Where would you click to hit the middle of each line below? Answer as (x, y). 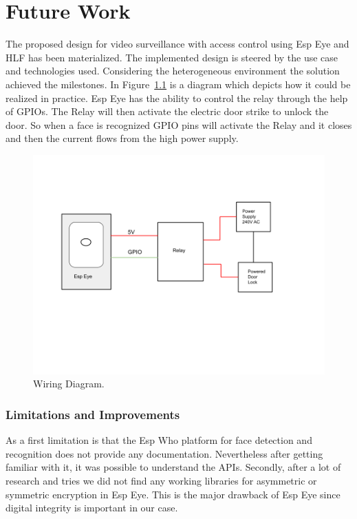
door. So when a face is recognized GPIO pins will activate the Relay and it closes (179, 124)
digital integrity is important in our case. (92, 508)
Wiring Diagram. (69, 384)
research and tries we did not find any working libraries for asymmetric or (161, 481)
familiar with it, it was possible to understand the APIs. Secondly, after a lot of (173, 467)
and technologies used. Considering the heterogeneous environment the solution (173, 71)
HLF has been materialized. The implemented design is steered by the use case (172, 57)
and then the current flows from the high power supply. (122, 138)
